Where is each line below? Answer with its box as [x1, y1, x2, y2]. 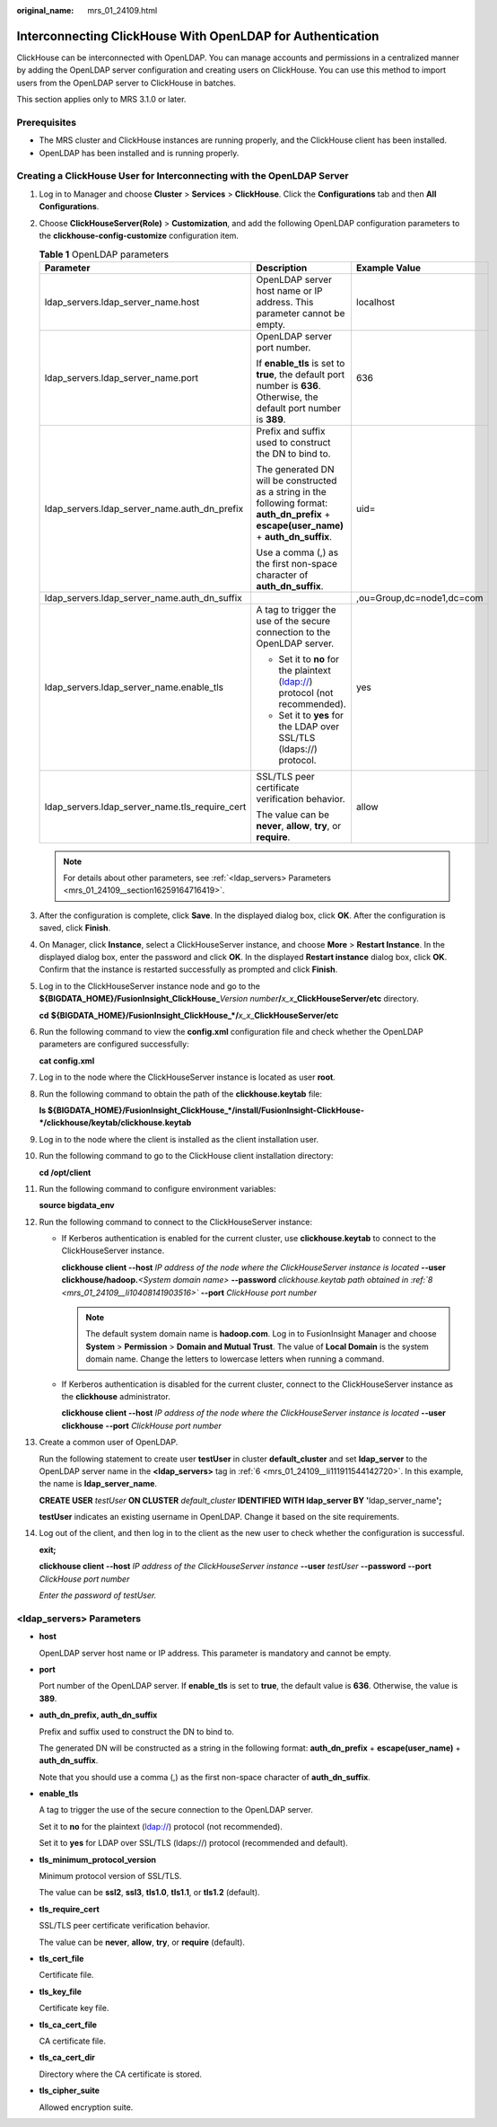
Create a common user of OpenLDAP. [39, 1437, 179, 1448]
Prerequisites [16, 116, 76, 128]
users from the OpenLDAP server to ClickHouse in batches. [16, 77, 237, 88]
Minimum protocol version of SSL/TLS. [39, 1871, 182, 1882]
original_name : [16, 5, 74, 15]
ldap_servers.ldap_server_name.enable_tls [44, 681, 224, 693]
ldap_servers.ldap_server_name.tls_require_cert [44, 800, 247, 813]
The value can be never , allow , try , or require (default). [39, 1937, 246, 1947]
